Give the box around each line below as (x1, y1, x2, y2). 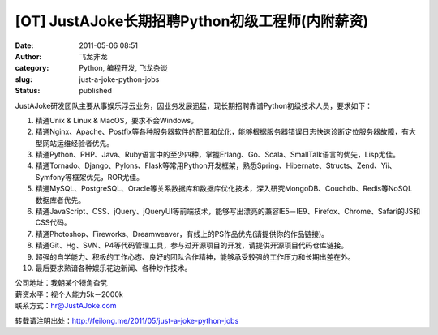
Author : (15, 51, 42, 61)
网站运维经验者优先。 (41, 138, 114, 148)
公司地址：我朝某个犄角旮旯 (15, 278, 108, 288)
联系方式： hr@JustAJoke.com (15, 301, 117, 311)
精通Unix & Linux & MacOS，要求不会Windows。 (35, 115, 199, 125)
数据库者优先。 (35, 195, 85, 204)
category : (15, 63, 49, 73)
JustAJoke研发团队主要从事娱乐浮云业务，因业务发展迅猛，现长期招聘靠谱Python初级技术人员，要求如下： (15, 101, 373, 110)
